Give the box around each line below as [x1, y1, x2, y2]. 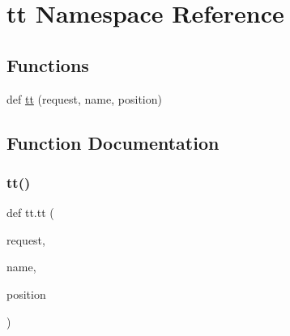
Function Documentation [6, 130, 220, 155]
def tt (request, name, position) [6, 90, 162, 107]
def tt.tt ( [6, 204, 54, 221]
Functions [6, 52, 89, 77]
